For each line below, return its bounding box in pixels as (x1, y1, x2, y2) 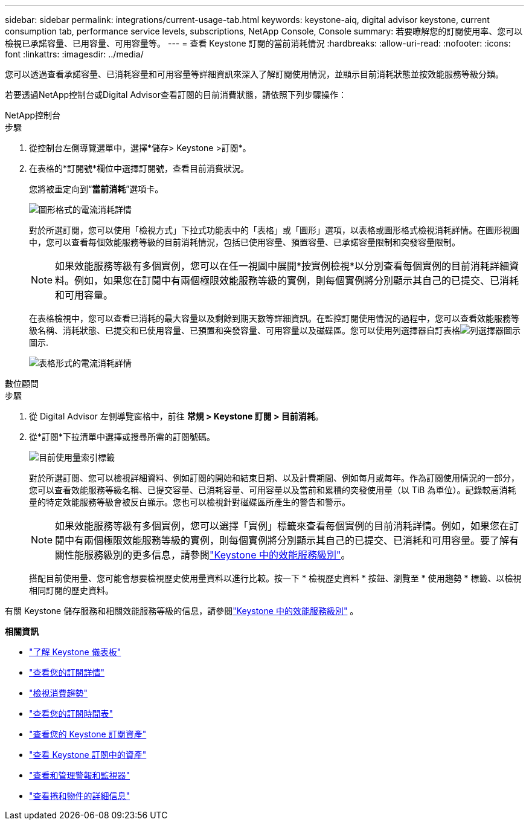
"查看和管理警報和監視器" (29, 770, 130, 780)
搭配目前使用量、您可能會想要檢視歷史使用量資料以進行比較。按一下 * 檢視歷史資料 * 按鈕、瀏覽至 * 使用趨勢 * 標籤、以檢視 (29, 573, 522, 583)
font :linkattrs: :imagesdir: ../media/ (5, 49, 144, 59)
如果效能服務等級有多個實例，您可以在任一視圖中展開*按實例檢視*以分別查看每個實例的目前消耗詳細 (55, 260, 510, 272)
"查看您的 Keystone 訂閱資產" (29, 729, 147, 739)
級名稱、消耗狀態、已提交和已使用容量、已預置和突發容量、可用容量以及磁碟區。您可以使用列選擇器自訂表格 (29, 325, 460, 335)
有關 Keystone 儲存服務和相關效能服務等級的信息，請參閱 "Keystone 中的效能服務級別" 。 (5, 606, 359, 616)
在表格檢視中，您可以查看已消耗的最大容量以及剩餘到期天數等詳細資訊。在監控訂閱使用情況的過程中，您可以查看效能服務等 (29, 313, 519, 323)
